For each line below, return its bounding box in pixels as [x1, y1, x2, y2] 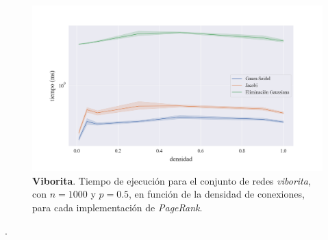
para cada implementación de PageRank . [32, 200, 203, 214]
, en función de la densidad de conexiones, [129, 187, 305, 201]
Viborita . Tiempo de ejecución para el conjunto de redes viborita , [32, 173, 311, 187]
